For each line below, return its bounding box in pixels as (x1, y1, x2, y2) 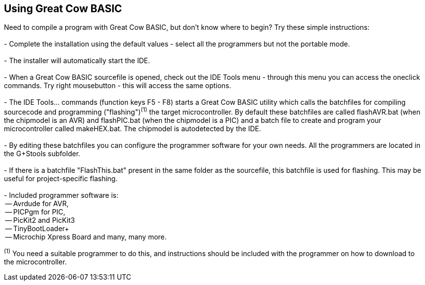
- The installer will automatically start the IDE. (4, 56, 150, 65)
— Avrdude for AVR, (5, 199, 69, 208)
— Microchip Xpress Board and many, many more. (5, 233, 167, 241)
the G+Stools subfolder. (4, 149, 80, 158)
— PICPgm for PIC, (5, 208, 66, 216)
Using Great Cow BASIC (4, 2, 122, 15)
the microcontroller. (4, 257, 67, 266)
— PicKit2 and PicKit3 (5, 216, 75, 225)
